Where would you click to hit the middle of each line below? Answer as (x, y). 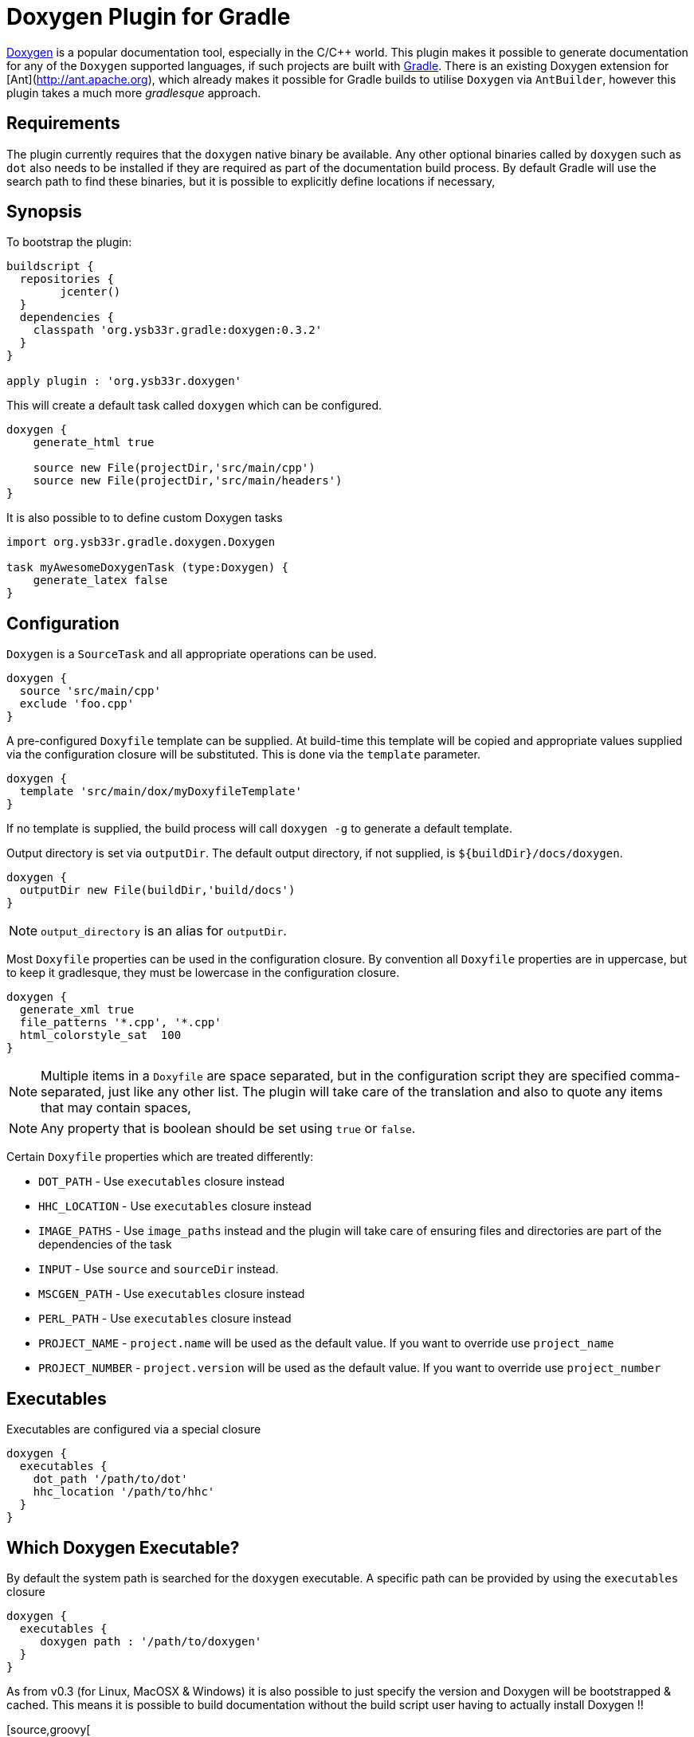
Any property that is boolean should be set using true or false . (228, 1129)
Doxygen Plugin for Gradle (149, 17)
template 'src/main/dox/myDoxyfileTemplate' (161, 792)
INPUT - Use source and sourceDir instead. (159, 1269)
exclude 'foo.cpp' (77, 704)
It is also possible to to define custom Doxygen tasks (145, 518)
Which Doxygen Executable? (123, 1547)
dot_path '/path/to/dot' (110, 1479)
